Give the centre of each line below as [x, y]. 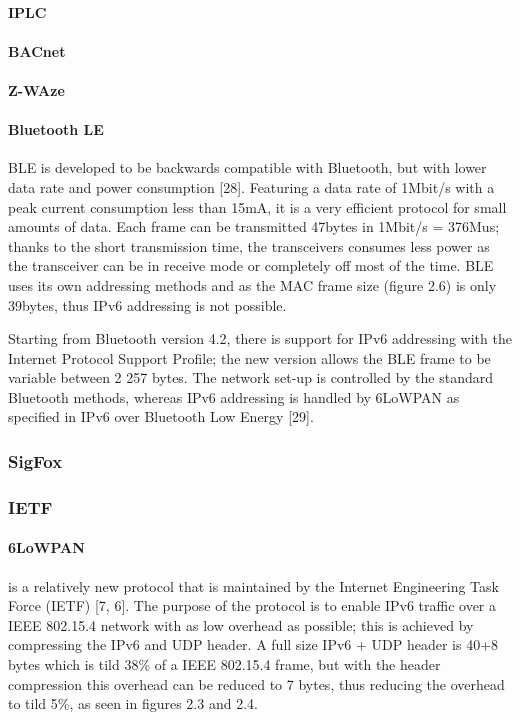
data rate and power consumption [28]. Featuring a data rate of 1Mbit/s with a [251, 186]
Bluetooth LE [56, 129]
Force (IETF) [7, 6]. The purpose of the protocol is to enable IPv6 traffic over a [252, 605]
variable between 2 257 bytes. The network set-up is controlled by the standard [250, 377]
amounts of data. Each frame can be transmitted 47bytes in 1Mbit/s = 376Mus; [254, 226]
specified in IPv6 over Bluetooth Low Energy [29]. [161, 416]
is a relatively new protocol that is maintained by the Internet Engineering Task [253, 585]
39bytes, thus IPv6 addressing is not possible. [147, 304]
